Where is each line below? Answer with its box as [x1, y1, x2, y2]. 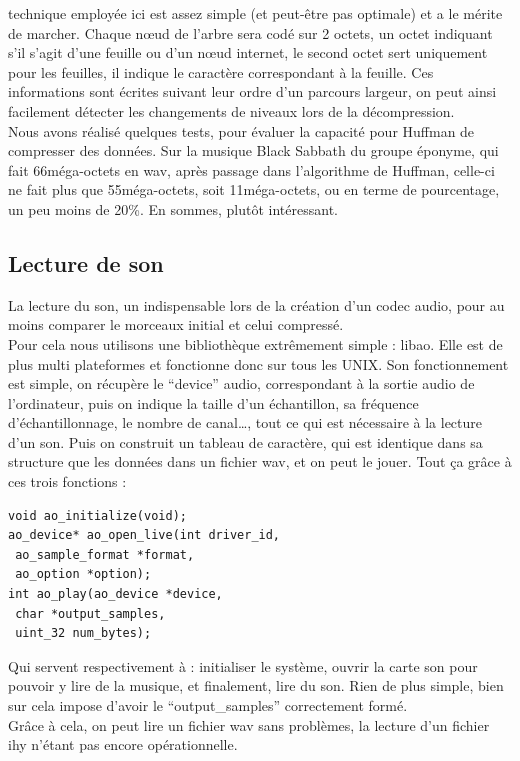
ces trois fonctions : [8, 471, 127, 492]
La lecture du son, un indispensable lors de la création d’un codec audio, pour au [8, 294, 505, 315]
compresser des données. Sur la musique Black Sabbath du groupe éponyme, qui [8, 140, 499, 161]
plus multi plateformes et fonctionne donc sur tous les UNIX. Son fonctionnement [8, 353, 509, 374]
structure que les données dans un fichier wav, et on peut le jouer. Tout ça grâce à [8, 451, 512, 472]
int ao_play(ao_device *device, [8, 587, 223, 602]
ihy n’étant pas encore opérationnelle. [8, 734, 238, 755]
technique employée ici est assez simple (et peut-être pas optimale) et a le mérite [8, 3, 503, 23]
